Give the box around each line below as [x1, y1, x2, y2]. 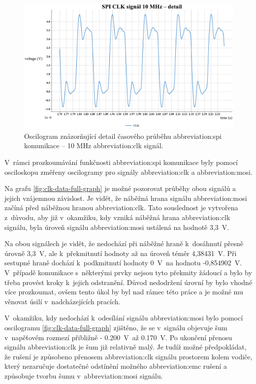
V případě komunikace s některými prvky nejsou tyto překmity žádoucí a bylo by [4, 267, 252, 277]
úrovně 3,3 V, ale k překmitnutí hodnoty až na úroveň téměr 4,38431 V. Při [4, 248, 237, 258]
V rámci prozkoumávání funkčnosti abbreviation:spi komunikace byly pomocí [4, 157, 238, 167]
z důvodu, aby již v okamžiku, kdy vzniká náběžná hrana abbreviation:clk [4, 212, 230, 222]
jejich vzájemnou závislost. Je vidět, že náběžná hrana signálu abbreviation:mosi [4, 192, 247, 203]
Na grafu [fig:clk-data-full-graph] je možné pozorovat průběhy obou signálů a [4, 183, 236, 193]
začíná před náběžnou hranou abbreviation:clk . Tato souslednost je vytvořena [4, 202, 238, 213]
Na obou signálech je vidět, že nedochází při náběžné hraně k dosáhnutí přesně [4, 238, 243, 249]
